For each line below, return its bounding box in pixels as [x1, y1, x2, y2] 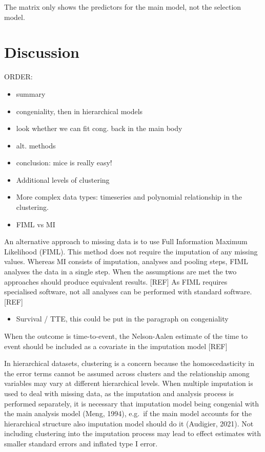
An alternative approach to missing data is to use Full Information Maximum [4, 236, 248, 247]
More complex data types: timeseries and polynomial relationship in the [16, 191, 242, 202]
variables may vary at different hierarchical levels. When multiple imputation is [4, 378, 253, 389]
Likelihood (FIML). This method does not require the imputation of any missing [4, 246, 258, 256]
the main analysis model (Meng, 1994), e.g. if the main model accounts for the [4, 408, 252, 419]
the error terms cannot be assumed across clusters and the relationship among [4, 368, 250, 378]
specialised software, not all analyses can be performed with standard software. [4, 286, 252, 297]
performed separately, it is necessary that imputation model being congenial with [4, 398, 259, 408]
